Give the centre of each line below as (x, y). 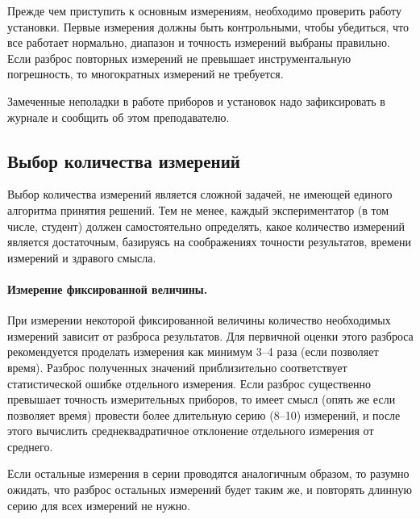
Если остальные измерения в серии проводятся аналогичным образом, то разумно (208, 473)
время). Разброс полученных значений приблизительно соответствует (177, 367)
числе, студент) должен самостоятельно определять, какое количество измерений (206, 226)
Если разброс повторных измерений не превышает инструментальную (179, 58)
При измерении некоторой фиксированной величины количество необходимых (199, 320)
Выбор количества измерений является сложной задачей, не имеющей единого (200, 194)
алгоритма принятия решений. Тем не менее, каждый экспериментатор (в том (198, 209)
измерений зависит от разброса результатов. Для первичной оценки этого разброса (210, 335)
